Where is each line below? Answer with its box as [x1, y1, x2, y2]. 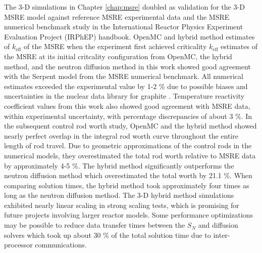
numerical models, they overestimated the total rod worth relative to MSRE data [4, 150, 256, 160]
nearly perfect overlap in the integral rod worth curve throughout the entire [4, 130, 238, 141]
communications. [35, 239, 87, 250]
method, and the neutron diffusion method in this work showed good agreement [4, 61, 251, 71]
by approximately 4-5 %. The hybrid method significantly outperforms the [4, 160, 234, 171]
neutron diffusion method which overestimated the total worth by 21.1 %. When [4, 170, 252, 181]
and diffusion [198, 220, 238, 230]
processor [4, 239, 33, 250]
